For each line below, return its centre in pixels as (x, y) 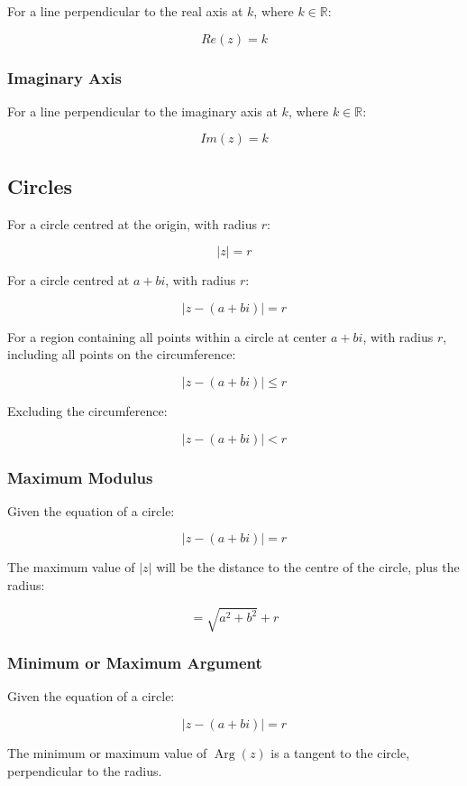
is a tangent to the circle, (340, 752)
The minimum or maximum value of (107, 752)
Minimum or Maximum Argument (135, 663)
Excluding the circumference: (87, 410)
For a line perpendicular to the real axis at (125, 11)
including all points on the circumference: (122, 354)
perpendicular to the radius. (85, 770)
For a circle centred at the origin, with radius (132, 223)
